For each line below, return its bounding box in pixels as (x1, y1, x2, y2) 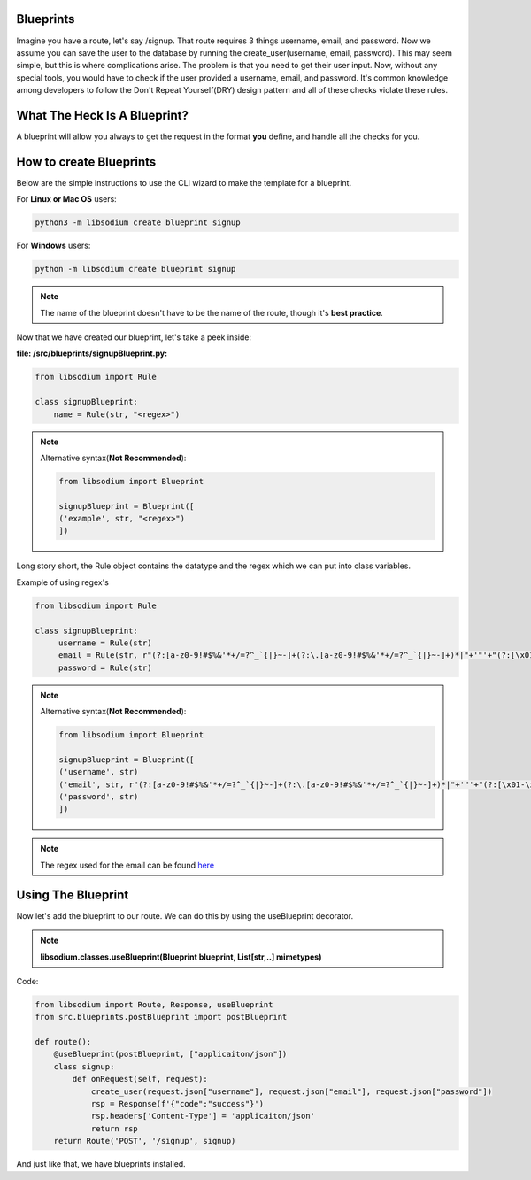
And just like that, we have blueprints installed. (16, 1159, 186, 1169)
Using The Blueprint (16, 887, 129, 902)
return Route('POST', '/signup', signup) (53, 1136, 236, 1146)
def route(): (35, 1037, 92, 1047)
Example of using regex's (16, 576, 110, 588)
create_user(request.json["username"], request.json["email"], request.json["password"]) (90, 1086, 493, 1097)
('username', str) (58, 767, 139, 777)
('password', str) (58, 792, 139, 802)
